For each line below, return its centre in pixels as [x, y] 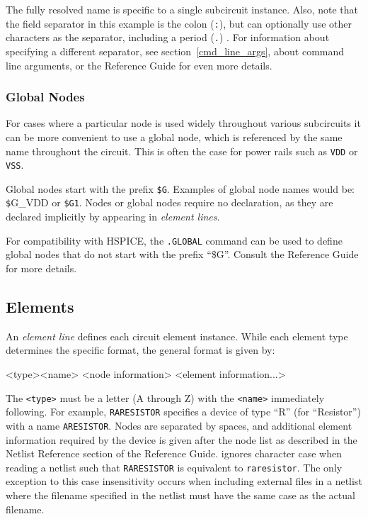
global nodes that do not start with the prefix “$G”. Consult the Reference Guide [182, 254]
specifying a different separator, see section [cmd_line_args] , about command [175, 51]
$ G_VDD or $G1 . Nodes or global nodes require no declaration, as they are [169, 202]
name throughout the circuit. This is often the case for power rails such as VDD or [182, 151]
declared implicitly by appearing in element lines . [113, 217]
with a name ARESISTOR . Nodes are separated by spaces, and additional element [179, 425]
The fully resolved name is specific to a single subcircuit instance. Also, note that [182, 9]
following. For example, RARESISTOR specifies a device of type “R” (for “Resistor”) [183, 412]
